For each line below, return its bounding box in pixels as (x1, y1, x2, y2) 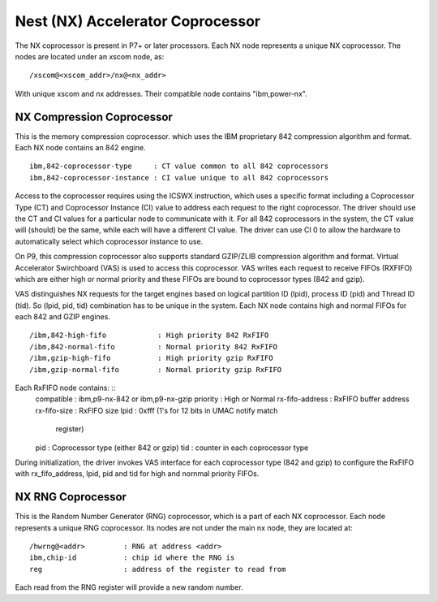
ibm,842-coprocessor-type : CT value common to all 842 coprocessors (29, 162, 329, 171)
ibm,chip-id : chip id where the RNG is (29, 553, 235, 562)
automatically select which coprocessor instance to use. (15, 236, 204, 246)
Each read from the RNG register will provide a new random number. (15, 583, 243, 592)
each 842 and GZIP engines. (15, 312, 111, 322)
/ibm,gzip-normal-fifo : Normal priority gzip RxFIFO (29, 365, 282, 374)
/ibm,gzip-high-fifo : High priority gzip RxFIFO (29, 353, 273, 363)
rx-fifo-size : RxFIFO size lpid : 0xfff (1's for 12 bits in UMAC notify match (35, 405, 278, 415)
